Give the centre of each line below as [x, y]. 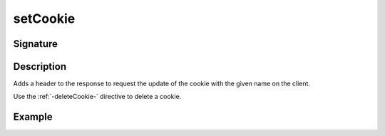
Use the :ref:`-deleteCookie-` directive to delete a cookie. [97, 97]
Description [40, 67]
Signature [36, 44]
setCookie [44, 19]
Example [33, 117]
